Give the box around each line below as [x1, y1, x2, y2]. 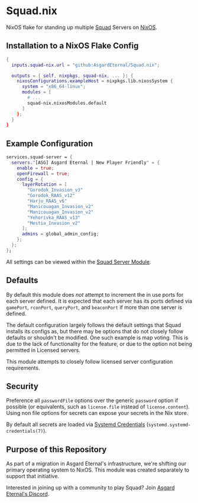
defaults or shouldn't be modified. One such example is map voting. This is [6, 334, 189, 341]
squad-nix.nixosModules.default [27, 100, 108, 106]
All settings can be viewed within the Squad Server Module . [6, 258, 152, 265]
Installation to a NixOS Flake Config [6, 41, 139, 51]
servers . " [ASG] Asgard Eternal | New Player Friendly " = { [11, 160, 160, 165]
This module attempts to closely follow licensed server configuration [6, 358, 173, 365]
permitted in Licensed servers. [6, 346, 81, 353]
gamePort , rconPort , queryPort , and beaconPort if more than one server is [6, 303, 182, 311]
